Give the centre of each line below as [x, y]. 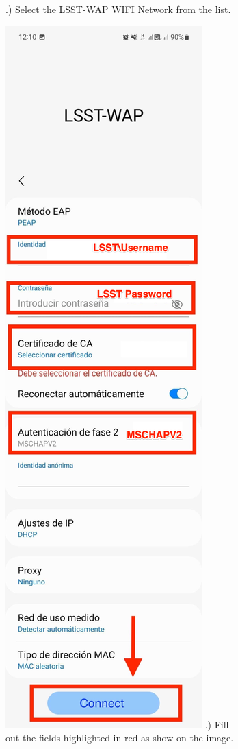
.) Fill [217, 724]
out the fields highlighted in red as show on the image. [120, 738]
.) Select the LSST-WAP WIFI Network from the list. [118, 9]
